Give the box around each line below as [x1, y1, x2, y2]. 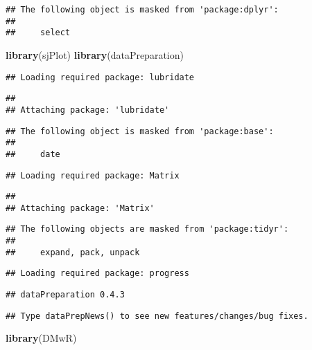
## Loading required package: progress [6, 268, 189, 279]
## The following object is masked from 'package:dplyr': [6, 5, 279, 15]
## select [6, 28, 71, 38]
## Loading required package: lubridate [6, 72, 195, 82]
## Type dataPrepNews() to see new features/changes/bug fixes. [6, 311, 309, 321]
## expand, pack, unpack [6, 247, 140, 257]
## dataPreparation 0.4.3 [6, 290, 125, 300]
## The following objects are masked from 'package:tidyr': [6, 224, 289, 234]
